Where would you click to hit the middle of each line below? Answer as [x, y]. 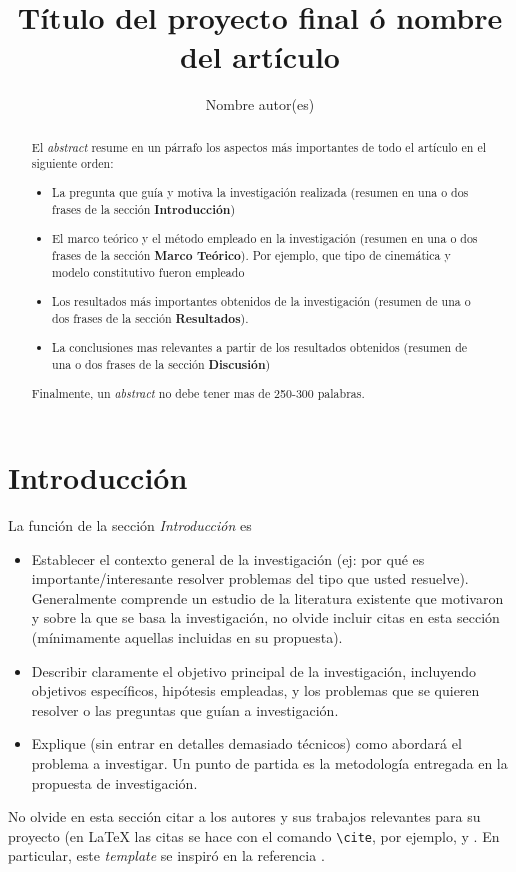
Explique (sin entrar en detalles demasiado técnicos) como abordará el [246, 743]
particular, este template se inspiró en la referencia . [166, 855]
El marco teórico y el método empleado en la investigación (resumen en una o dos [265, 238]
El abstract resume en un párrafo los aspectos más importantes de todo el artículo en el [258, 146]
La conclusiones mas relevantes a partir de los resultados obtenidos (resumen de [260, 347]
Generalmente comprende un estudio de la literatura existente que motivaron [267, 597]
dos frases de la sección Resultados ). [150, 318]
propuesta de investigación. [114, 782]
